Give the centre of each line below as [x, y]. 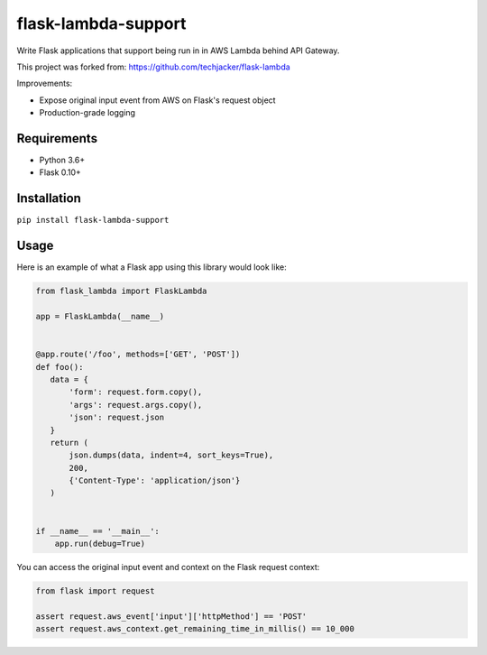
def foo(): [60, 367]
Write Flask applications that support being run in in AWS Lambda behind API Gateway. [178, 51]
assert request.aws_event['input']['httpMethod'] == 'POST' [171, 616]
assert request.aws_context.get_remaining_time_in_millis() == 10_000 [195, 629]
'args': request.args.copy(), [136, 405]
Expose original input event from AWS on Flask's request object [157, 100]
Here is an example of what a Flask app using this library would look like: [152, 267]
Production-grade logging [87, 113]
